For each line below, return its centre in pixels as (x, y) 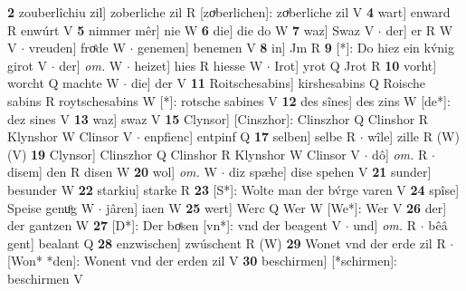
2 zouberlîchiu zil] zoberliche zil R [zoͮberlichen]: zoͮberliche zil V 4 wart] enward (229, 12)
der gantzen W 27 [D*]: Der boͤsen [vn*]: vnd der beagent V (175, 225)
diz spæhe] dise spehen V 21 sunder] (330, 172)
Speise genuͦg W (51, 207)
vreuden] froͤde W (77, 48)
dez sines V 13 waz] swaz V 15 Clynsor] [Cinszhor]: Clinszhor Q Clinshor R (218, 118)
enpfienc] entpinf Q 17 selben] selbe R (250, 136)
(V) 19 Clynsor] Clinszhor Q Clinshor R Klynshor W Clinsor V (184, 154)
